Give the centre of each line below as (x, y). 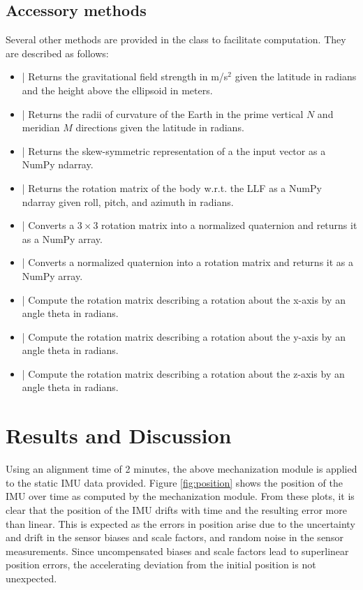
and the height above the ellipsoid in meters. (117, 90)
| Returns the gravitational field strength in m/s (125, 76)
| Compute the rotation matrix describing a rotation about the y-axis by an (184, 336)
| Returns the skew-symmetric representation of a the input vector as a (174, 150)
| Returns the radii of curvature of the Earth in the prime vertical (163, 113)
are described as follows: (57, 53)
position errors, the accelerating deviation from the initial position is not (161, 565)
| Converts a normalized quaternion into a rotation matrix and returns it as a (187, 262)
